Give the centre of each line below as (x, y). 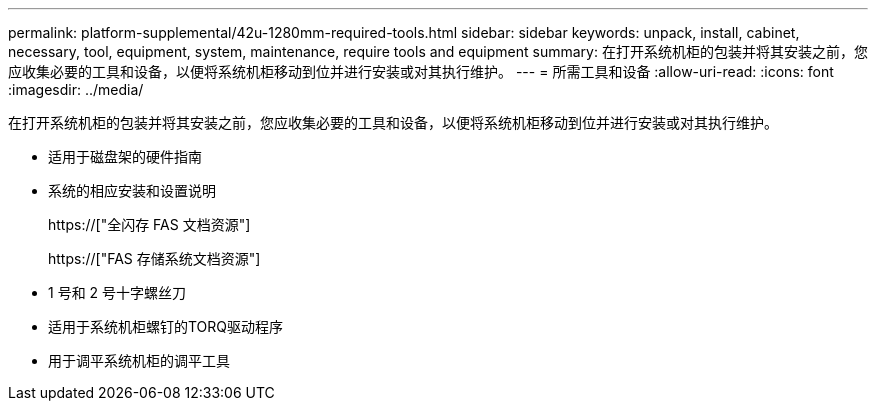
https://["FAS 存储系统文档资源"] (154, 258)
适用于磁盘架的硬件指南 (125, 156)
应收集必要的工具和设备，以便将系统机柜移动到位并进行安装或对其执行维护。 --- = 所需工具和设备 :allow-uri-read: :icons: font (421, 71)
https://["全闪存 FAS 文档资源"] (149, 224)
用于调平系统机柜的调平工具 (139, 360)
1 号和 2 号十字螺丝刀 (117, 292)
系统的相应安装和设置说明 (132, 190)
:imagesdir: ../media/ (76, 89)
